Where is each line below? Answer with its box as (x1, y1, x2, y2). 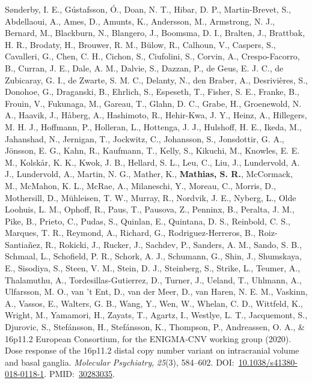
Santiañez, (5, 238, 43, 250)
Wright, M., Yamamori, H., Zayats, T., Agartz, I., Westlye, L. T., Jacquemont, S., (5, 309, 308, 321)
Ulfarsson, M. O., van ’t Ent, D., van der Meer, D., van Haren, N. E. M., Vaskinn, (5, 285, 308, 298)
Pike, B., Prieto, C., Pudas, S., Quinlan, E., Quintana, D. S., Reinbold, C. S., (5, 214, 290, 227)
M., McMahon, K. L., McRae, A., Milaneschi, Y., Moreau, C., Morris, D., (5, 179, 276, 191)
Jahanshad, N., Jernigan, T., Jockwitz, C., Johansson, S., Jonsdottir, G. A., (5, 132, 284, 145)
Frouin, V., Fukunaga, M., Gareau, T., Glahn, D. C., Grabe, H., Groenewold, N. (5, 97, 302, 109)
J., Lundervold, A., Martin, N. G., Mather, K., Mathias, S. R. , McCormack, (5, 167, 293, 180)
